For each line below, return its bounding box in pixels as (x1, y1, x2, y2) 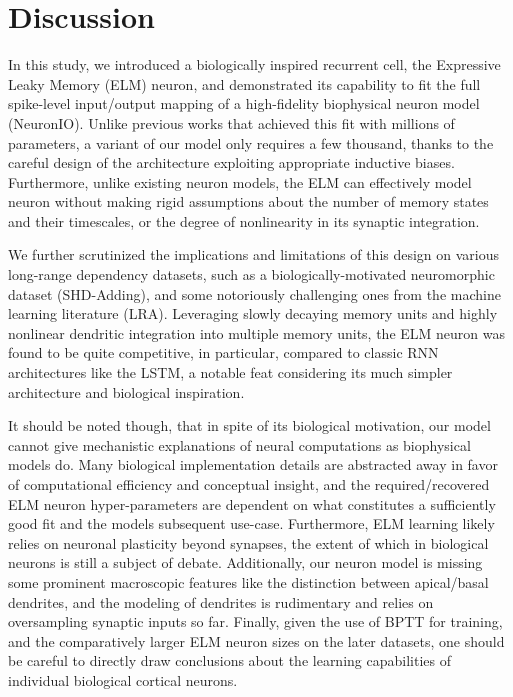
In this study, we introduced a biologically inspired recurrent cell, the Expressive (8, 54, 501, 75)
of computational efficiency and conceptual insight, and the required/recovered (8, 474, 490, 494)
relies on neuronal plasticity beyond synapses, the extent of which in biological (8, 532, 489, 553)
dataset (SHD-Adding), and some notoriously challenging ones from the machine (8, 283, 501, 304)
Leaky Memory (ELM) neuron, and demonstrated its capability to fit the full (8, 73, 481, 94)
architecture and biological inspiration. (8, 381, 245, 402)
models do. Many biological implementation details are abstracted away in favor (8, 454, 498, 475)
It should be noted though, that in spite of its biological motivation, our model (8, 415, 491, 436)
